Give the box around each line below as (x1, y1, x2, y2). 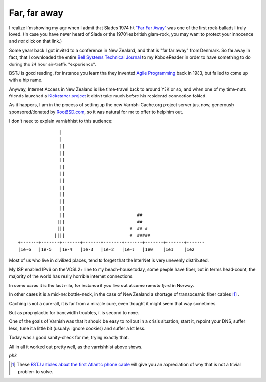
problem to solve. (18, 368, 54, 374)
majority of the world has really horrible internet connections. (9, 273, 134, 279)
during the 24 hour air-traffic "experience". (9, 61, 96, 67)
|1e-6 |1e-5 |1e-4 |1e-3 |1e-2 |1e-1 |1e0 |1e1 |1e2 (18, 247, 195, 252)
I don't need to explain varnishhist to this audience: (9, 118, 113, 124)
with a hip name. (9, 77, 43, 83)
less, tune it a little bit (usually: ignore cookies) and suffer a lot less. (9, 325, 146, 331)
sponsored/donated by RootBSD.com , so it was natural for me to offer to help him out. (9, 109, 183, 115)
